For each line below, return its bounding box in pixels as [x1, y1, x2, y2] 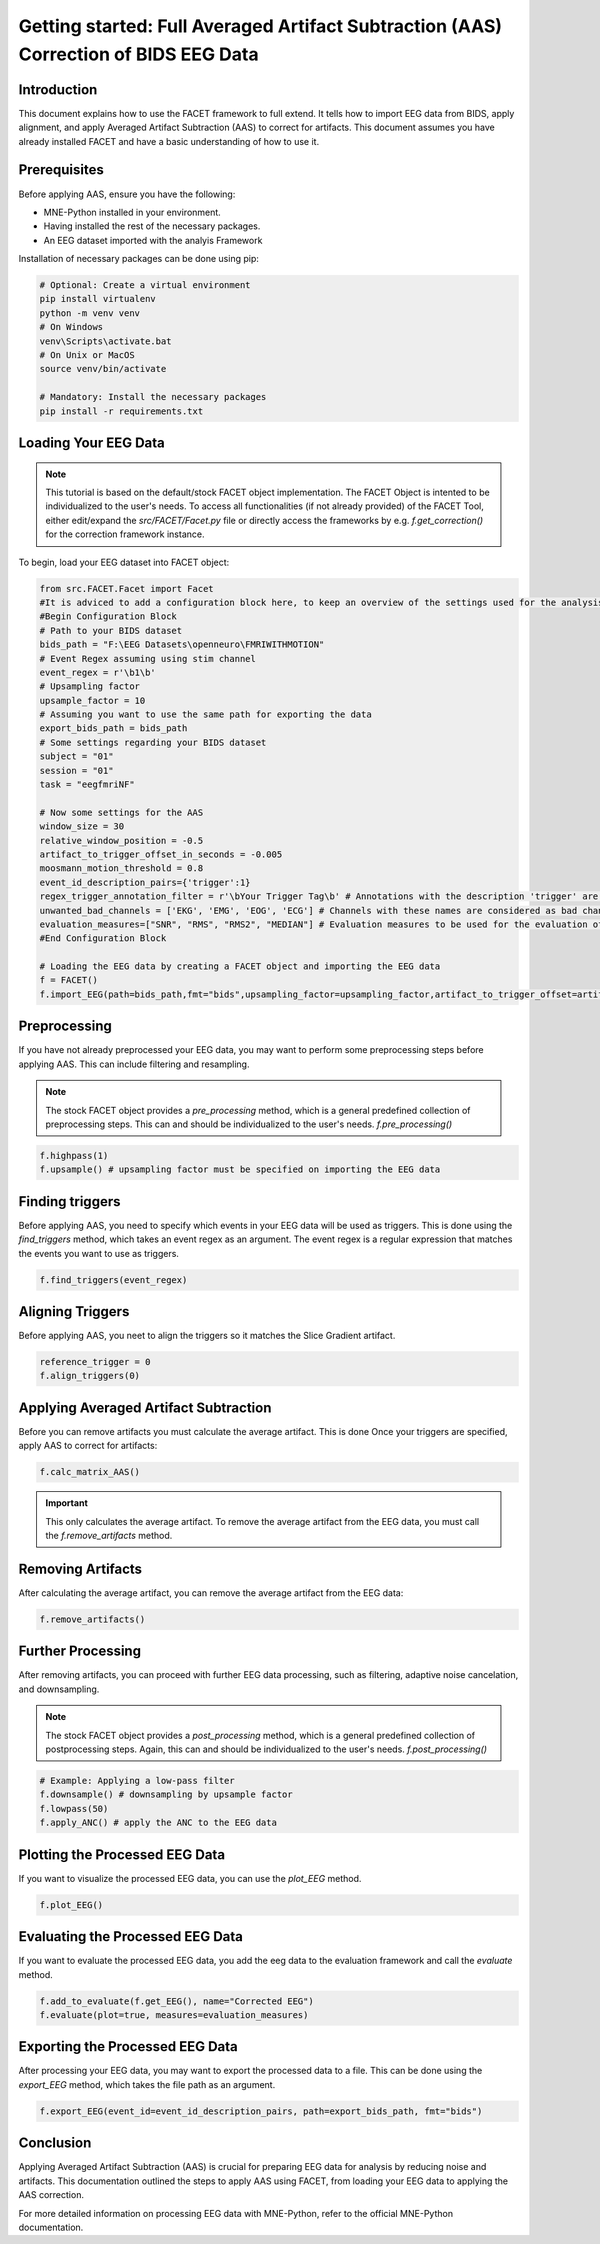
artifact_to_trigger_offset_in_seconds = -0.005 [39, 848, 283, 860]
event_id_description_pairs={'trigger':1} [39, 876, 251, 888]
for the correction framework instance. [45, 528, 205, 540]
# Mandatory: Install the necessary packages [39, 391, 267, 403]
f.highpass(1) [39, 1150, 109, 1161]
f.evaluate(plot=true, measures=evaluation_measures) [39, 2009, 309, 2020]
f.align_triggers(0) [39, 1370, 140, 1382]
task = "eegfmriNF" [39, 779, 135, 790]
